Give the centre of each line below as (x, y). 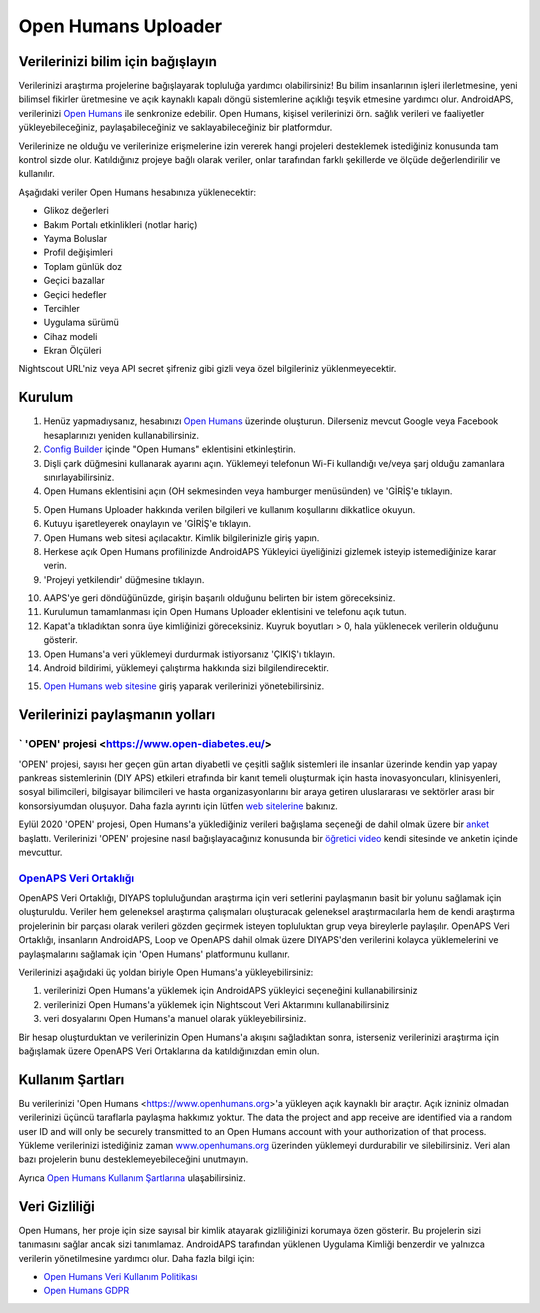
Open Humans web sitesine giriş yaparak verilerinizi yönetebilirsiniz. (184, 686)
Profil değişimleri (78, 252)
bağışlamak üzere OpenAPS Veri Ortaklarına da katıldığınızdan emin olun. (169, 1051)
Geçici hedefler (75, 294)
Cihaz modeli (70, 336)
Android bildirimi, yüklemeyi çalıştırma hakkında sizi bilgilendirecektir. (186, 668)
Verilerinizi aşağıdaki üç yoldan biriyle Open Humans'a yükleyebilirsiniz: (166, 972)
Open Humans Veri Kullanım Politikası (120, 1276)
